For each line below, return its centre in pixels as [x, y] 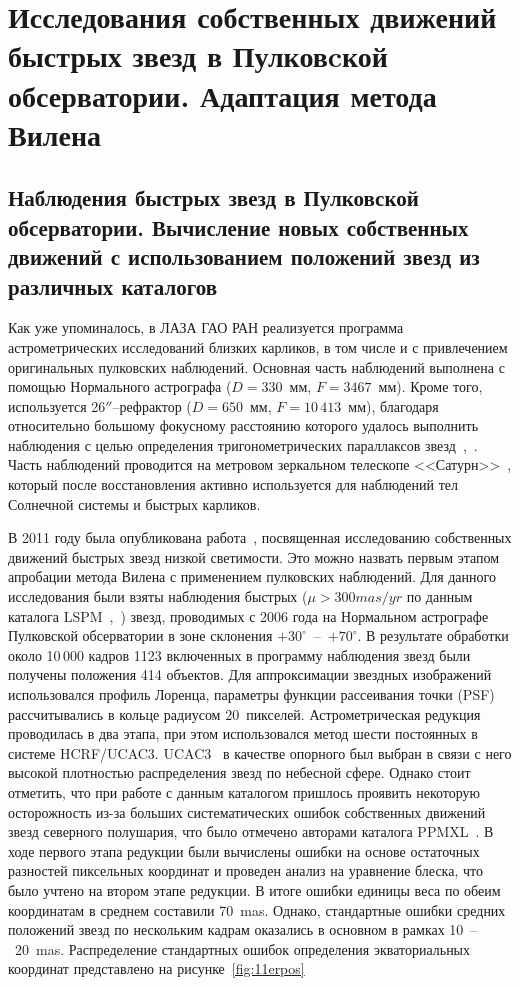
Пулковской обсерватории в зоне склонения [140, 635]
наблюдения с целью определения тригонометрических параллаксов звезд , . [243, 444]
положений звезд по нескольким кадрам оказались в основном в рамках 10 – [243, 929]
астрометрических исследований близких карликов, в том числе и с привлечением [258, 346]
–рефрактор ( [152, 405]
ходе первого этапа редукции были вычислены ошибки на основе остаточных [244, 850]
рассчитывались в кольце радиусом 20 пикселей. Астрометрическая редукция [244, 713]
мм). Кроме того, [430, 386]
